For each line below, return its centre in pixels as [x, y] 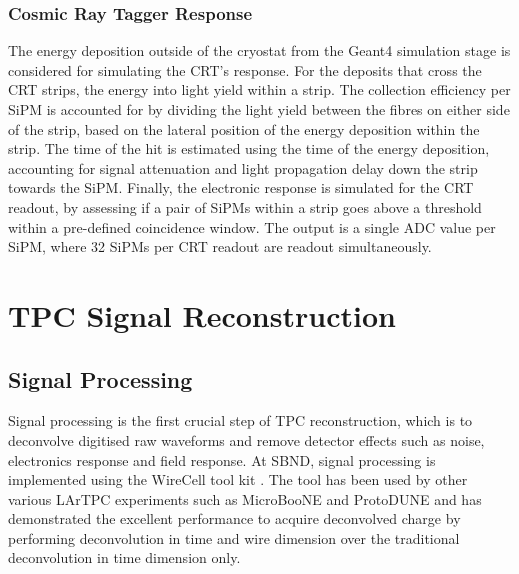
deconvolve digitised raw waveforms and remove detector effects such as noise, [246, 439]
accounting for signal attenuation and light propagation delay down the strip [243, 167]
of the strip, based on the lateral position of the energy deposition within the [244, 128]
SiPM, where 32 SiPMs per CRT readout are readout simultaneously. [220, 246]
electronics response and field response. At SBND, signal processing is [222, 459]
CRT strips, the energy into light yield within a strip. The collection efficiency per [259, 89]
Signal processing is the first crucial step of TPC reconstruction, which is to [240, 420]
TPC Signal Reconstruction [202, 314]
